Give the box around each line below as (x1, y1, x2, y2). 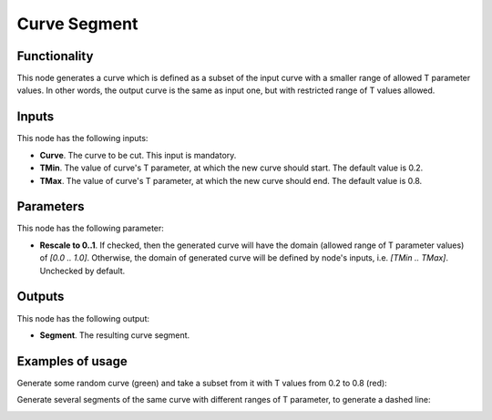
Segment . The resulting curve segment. (39, 329, 190, 341)
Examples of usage (16, 353, 128, 369)
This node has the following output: (16, 312, 150, 323)
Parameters (16, 199, 85, 214)
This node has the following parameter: (16, 223, 164, 234)
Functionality (16, 48, 94, 64)
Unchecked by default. (39, 265, 126, 276)
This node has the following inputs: (16, 133, 149, 144)
